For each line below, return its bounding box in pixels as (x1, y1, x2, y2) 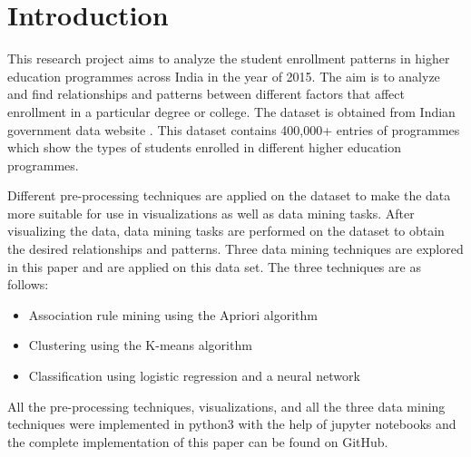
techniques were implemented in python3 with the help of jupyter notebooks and (7, 414, 456, 433)
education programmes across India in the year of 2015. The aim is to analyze (7, 66, 440, 85)
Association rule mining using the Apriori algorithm (28, 305, 318, 324)
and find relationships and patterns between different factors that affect (7, 84, 405, 103)
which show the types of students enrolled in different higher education (7, 138, 402, 157)
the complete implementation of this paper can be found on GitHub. (7, 432, 388, 451)
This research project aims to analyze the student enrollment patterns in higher (7, 49, 450, 68)
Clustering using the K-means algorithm (28, 335, 252, 355)
